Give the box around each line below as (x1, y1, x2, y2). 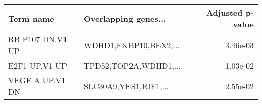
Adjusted (206, 7, 243, 18)
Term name (8, 12, 54, 24)
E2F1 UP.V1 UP (8, 60, 67, 71)
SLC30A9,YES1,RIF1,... (84, 80, 169, 92)
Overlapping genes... (84, 12, 166, 24)
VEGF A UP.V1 (8, 74, 66, 86)
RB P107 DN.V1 (8, 33, 68, 45)
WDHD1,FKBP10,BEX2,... (84, 39, 180, 51)
